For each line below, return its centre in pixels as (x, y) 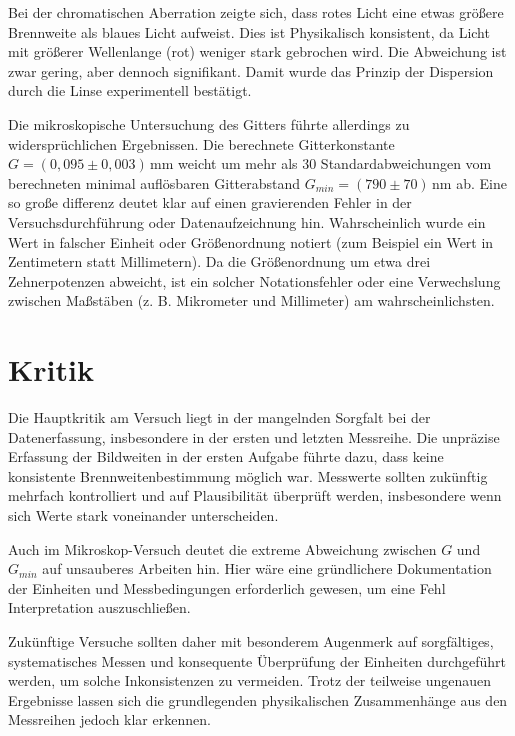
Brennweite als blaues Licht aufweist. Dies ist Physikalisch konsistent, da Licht (249, 31)
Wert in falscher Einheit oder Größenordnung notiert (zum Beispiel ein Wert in (251, 241)
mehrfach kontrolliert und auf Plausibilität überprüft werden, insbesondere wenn (255, 495)
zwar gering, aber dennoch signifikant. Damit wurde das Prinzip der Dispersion (251, 70)
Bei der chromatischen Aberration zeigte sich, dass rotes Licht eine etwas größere (256, 12)
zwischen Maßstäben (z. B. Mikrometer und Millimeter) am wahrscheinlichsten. (251, 300)
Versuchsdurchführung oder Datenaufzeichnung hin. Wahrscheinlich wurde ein (247, 221)
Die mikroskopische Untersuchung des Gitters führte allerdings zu (209, 123)
